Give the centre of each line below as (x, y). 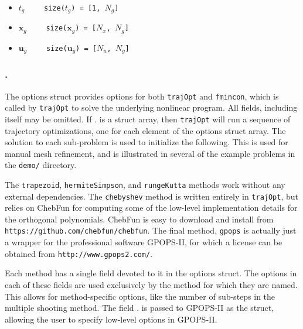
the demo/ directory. (41, 165)
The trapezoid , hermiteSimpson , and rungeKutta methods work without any (145, 184)
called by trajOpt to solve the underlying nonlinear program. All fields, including (151, 107)
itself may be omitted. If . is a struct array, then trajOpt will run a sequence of (148, 119)
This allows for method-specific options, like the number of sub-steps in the (140, 296)
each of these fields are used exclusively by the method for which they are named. (151, 284)
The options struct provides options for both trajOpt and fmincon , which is (142, 96)
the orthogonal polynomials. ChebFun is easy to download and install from (139, 219)
